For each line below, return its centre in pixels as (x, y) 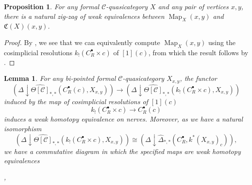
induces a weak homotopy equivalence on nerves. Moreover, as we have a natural (124, 119)
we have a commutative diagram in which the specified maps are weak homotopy (122, 151)
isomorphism (23, 129)
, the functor (198, 78)
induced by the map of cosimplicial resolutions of (76, 101)
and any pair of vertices (193, 6)
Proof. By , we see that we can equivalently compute (82, 42)
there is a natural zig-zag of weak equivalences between (84, 16)
